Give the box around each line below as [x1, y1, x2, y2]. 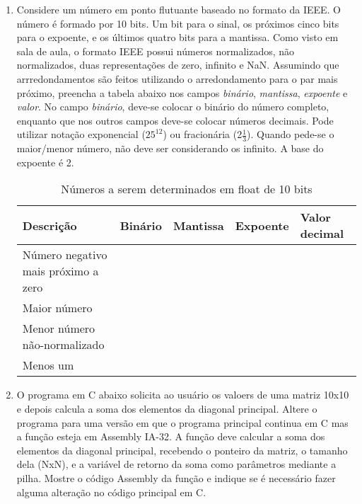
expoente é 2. [16, 154, 74, 169]
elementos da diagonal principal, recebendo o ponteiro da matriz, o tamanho [16, 442, 348, 457]
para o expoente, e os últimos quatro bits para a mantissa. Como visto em [16, 30, 339, 45]
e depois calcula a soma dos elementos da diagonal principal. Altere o [16, 401, 317, 416]
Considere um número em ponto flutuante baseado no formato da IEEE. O [16, 2, 341, 16]
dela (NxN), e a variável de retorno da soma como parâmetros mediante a [16, 457, 337, 471]
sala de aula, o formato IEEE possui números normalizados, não [16, 43, 295, 58]
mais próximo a [22, 263, 99, 280]
